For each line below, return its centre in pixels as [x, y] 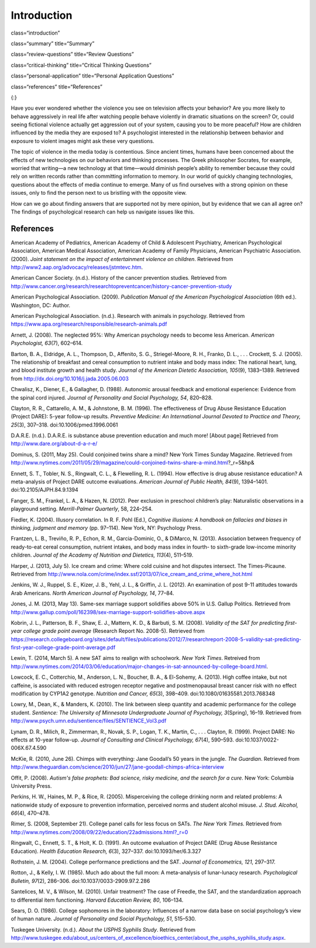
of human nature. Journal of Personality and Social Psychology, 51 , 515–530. [103, 919]
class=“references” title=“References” [56, 87]
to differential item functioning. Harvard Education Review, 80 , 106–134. [97, 900]
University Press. [31, 786]
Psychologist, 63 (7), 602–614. [47, 343]
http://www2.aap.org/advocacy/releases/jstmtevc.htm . [77, 268]
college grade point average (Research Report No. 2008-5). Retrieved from [114, 631]
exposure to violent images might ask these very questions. [83, 141]
